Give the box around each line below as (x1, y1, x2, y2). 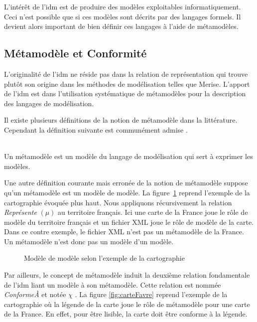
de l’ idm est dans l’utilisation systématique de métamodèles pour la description (4, 88, 246, 99)
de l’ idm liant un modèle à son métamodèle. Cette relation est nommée (4, 279, 221, 290)
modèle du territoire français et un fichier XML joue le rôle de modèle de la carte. (4, 216, 254, 227)
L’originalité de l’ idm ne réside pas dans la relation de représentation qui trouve (4, 68, 248, 79)
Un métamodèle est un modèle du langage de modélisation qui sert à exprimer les (4, 151, 253, 161)
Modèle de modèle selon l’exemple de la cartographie (24, 253, 185, 263)
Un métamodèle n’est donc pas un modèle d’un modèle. (4, 236, 174, 246)
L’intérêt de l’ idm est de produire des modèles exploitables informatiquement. (4, 1, 241, 11)
